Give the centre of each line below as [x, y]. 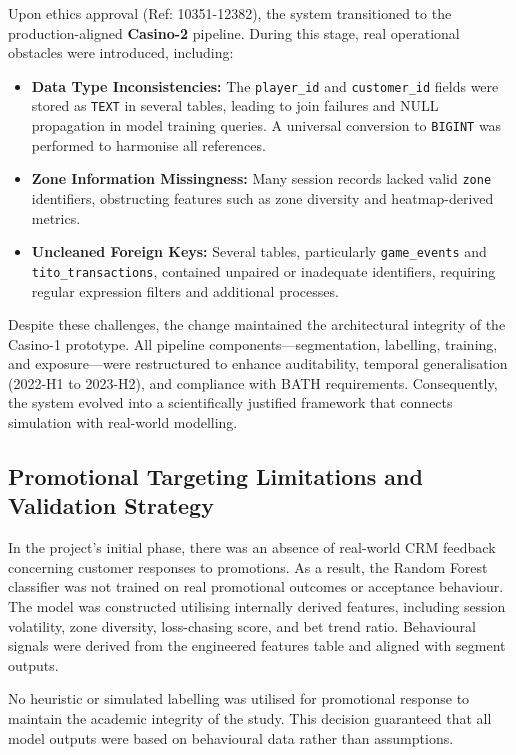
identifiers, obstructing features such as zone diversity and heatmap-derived [262, 198]
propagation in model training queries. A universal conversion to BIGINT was [266, 125]
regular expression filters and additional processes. [185, 290]
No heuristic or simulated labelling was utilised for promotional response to [239, 698]
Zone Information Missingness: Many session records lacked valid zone [261, 178]
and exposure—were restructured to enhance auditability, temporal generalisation [258, 363]
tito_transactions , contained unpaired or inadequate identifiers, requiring [263, 270]
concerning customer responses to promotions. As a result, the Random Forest [248, 566]
